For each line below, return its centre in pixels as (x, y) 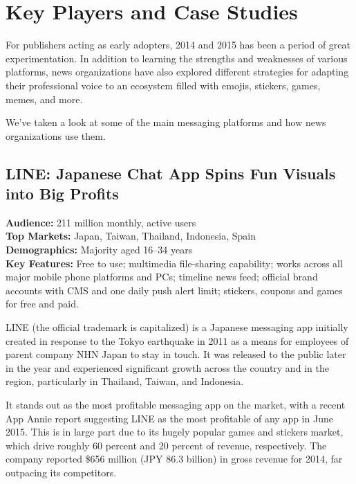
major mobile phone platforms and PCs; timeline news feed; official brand (162, 277)
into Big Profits (62, 194)
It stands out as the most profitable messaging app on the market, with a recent (176, 404)
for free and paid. (42, 304)
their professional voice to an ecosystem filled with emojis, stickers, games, (163, 85)
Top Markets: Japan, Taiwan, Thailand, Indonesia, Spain (131, 236)
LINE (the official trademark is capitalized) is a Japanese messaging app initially (177, 327)
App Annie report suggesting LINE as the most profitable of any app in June (169, 418)
